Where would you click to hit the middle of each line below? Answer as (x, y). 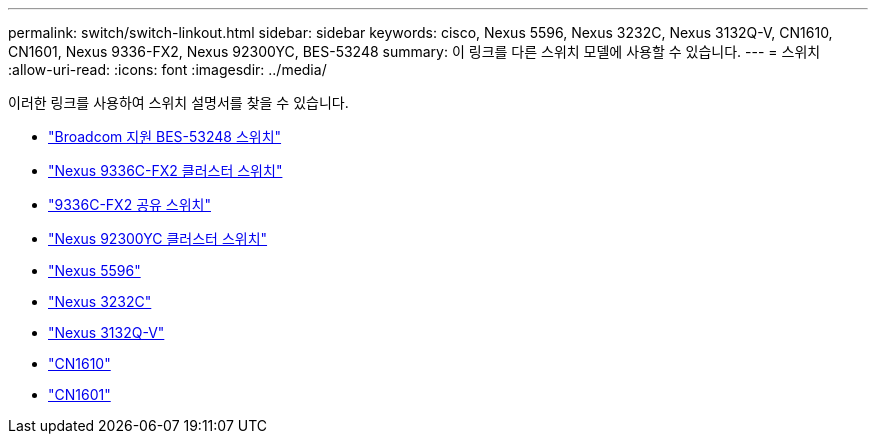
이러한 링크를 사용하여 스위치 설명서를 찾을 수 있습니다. (178, 102)
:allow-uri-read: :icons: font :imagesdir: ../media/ (167, 69)
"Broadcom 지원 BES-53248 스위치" (165, 136)
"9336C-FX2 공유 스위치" (129, 204)
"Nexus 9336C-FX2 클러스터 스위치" (165, 170)
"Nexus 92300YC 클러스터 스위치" (158, 238)
